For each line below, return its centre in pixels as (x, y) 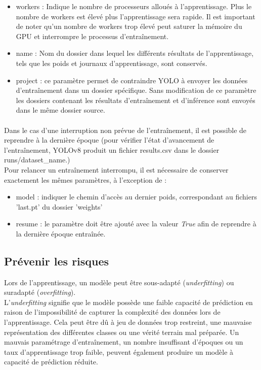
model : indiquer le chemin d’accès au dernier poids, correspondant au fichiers (136, 197)
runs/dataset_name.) (37, 160)
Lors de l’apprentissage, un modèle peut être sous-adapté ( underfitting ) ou (119, 282)
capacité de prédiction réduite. (51, 362)
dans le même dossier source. (60, 110)
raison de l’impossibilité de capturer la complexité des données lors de (112, 312)
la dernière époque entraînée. (61, 233)
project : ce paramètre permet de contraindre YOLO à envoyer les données (132, 80)
